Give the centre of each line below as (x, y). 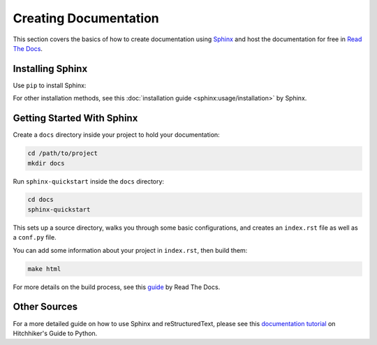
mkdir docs (46, 163)
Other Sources (45, 307)
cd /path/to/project (62, 153)
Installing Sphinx (50, 69)
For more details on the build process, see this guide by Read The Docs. (117, 287)
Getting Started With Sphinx (75, 118)
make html (44, 269)
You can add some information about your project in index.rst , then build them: (130, 250)
